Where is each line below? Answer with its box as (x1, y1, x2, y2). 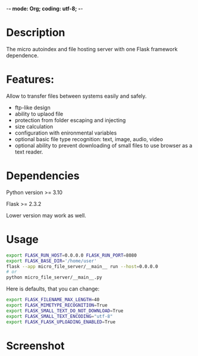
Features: (6, 73, 55, 86)
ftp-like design (14, 104, 51, 111)
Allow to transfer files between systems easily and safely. (6, 92, 147, 99)
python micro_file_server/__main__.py (6, 274, 102, 280)
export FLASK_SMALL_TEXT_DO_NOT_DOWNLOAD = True (6, 308, 124, 314)
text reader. (14, 148, 43, 155)
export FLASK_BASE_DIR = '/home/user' (6, 258, 97, 264)
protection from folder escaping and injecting (14, 116, 126, 124)
